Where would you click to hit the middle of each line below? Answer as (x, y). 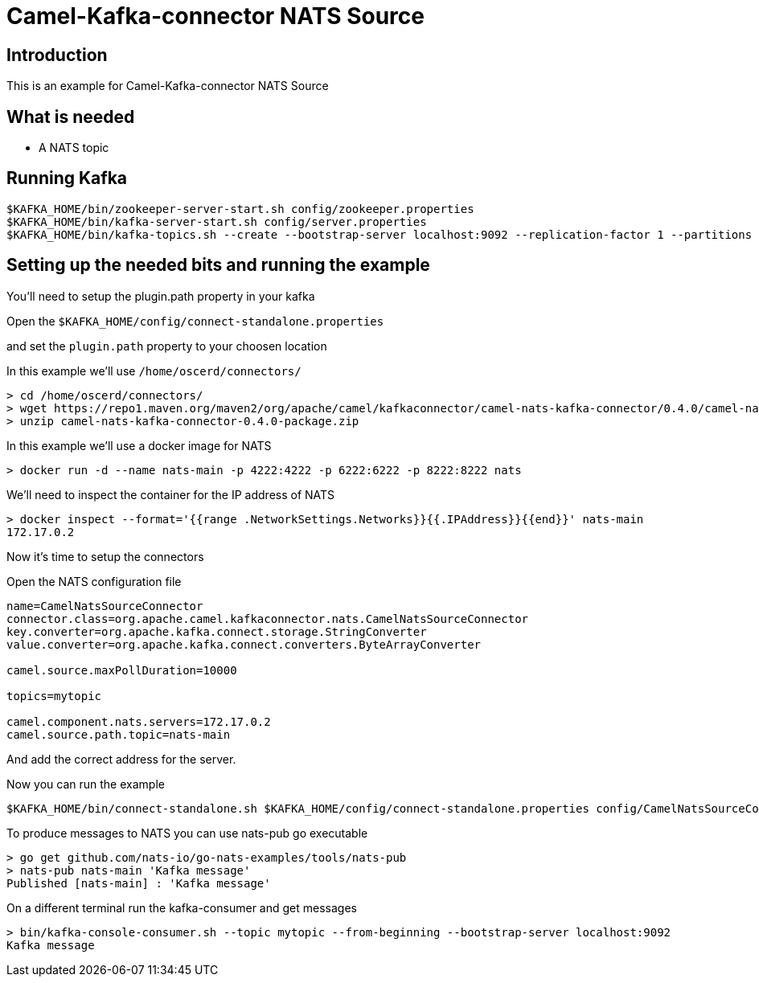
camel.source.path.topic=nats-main (119, 734)
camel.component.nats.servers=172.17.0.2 (139, 721)
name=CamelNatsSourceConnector (105, 606)
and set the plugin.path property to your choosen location (167, 346)
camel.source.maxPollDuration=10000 (122, 670)
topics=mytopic (54, 696)
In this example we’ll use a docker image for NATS (139, 445)
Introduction (57, 55)
